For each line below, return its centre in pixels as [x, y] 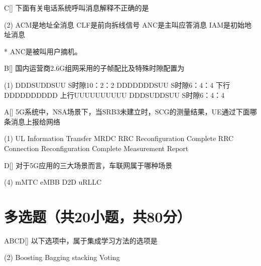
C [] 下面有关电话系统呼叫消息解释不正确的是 [77, 8]
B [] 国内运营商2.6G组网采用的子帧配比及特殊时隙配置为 [94, 68]
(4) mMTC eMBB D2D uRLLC [53, 182]
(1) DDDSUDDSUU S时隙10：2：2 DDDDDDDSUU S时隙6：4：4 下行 [117, 85]
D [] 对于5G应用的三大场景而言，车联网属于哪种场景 [88, 165]
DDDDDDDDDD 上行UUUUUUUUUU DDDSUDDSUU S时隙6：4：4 [114, 95]
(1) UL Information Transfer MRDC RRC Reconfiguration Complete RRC [119, 138]
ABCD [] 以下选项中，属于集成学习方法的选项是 [81, 240]
